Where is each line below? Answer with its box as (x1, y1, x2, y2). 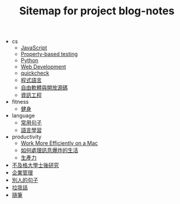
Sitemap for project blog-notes (19, 4, 175, 18)
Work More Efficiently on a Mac (20, 140, 98, 147)
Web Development (20, 63, 67, 70)
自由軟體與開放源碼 (20, 84, 68, 91)
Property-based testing (20, 51, 78, 58)
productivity (11, 133, 42, 141)
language (11, 112, 35, 119)
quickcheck (20, 70, 49, 77)
